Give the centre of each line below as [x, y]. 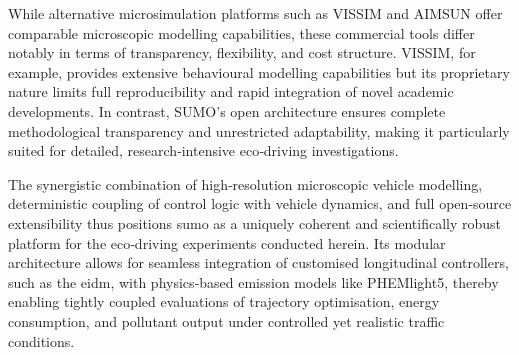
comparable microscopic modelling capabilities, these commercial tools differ [241, 32]
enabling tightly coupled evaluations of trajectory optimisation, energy [224, 301]
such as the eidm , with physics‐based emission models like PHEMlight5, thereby [253, 281]
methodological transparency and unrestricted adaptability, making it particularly [259, 130]
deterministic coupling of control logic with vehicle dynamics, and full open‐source [260, 203]
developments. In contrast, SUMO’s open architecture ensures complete [227, 110]
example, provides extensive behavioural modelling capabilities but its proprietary [259, 71]
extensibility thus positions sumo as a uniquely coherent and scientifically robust [255, 222]
